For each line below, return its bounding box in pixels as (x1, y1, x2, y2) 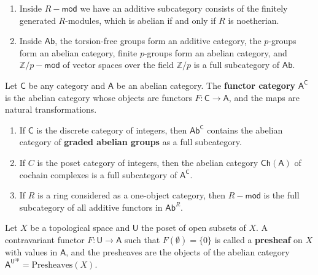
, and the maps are (228, 91, 300, 104)
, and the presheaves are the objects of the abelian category (66, 245, 290, 258)
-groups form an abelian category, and (144, 46, 287, 59)
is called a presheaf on (214, 233, 303, 246)
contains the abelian (207, 123, 283, 136)
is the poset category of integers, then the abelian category (37, 156, 258, 168)
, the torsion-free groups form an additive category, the (55, 34, 262, 47)
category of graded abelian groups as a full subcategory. (19, 135, 242, 148)
